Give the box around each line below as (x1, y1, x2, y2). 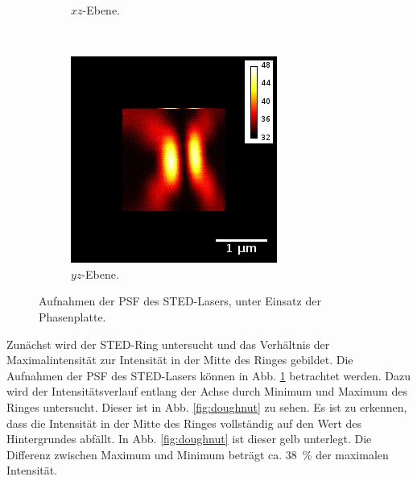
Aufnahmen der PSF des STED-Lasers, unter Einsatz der (39, 292, 321, 309)
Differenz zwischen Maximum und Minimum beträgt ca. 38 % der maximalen (6, 446, 389, 462)
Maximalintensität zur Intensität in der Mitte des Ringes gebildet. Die (6, 351, 353, 368)
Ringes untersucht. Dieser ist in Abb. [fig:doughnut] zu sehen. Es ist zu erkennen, (6, 398, 407, 415)
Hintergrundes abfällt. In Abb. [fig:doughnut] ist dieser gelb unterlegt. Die (6, 430, 372, 447)
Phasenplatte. (39, 308, 106, 325)
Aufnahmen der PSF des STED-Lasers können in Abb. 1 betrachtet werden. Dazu (6, 367, 411, 384)
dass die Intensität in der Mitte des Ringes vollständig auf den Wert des (6, 414, 362, 431)
